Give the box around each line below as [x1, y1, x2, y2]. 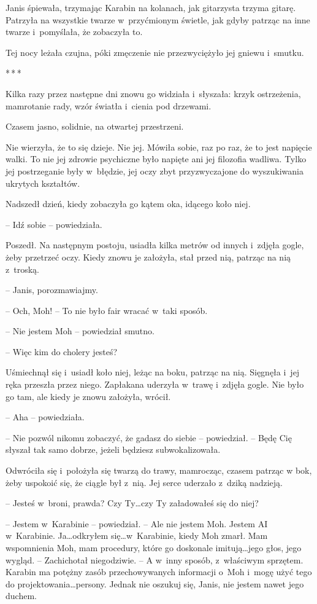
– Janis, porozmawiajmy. [6, 283, 98, 296]
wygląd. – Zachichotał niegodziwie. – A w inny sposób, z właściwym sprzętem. [6, 553, 304, 566]
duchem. [6, 589, 37, 602]
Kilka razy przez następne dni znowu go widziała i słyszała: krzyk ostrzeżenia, [6, 87, 301, 100]
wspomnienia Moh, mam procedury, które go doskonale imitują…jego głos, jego [6, 541, 302, 554]
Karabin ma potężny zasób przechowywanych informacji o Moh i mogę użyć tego [6, 565, 312, 578]
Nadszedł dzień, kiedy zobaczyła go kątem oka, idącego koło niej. [6, 197, 251, 210]
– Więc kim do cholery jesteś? [6, 345, 118, 358]
